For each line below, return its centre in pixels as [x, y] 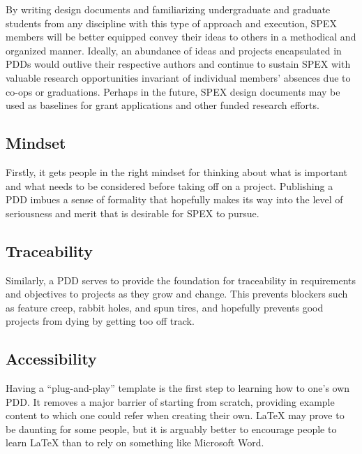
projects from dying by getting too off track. [100, 321]
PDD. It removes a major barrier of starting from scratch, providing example [170, 401]
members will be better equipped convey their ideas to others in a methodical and [181, 37]
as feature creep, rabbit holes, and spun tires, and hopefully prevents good [165, 307]
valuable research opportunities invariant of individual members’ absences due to [178, 77]
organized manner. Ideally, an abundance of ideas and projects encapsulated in [174, 50]
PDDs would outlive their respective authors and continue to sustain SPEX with [178, 64]
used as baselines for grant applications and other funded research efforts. [163, 105]
